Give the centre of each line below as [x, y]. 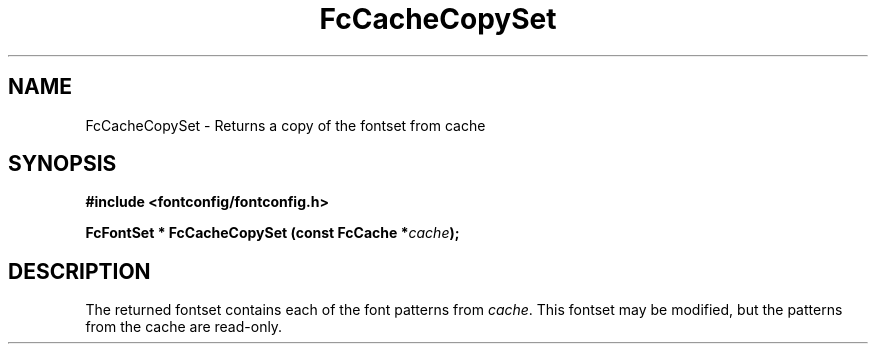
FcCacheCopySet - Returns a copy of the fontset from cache [285, 125]
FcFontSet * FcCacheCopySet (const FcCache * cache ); [272, 233]
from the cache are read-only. [184, 327]
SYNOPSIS [62, 164]
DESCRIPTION [79, 271]
